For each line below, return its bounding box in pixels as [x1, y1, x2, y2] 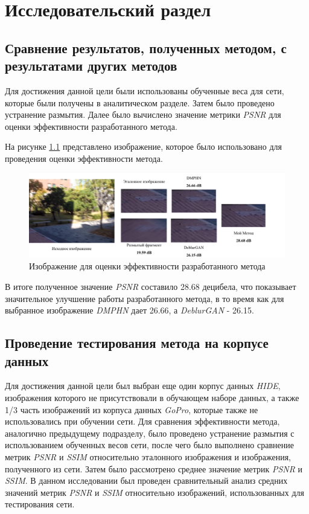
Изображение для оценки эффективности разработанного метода [29, 260, 266, 272]
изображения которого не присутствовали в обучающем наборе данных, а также [5, 391, 299, 404]
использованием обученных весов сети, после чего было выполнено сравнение [5, 439, 294, 451]
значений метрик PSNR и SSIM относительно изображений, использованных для [5, 486, 304, 498]
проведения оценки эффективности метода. [5, 152, 163, 164]
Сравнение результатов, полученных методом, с [5, 38, 287, 57]
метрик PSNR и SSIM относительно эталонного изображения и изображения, [5, 451, 291, 463]
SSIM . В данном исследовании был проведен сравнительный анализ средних [5, 474, 288, 487]
